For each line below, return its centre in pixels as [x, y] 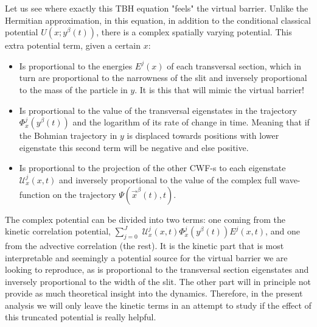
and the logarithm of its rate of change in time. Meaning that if [191, 122]
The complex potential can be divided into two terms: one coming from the [145, 219]
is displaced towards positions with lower [203, 135]
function [34, 194]
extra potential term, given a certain [73, 45]
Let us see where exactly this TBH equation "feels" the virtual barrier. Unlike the [157, 8]
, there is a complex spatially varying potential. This [194, 32]
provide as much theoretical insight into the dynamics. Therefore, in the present [154, 293]
